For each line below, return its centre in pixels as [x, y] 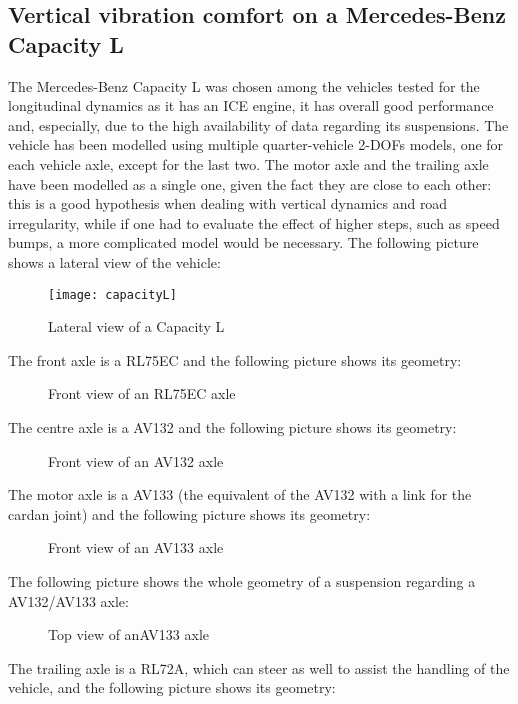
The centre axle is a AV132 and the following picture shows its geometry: [232, 426]
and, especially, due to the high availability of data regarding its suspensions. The [258, 124]
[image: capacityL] [112, 294]
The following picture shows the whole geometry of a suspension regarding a [242, 580]
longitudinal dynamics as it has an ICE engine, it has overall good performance [251, 105]
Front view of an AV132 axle [136, 460]
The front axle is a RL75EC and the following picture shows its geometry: [235, 359]
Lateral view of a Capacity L [136, 326]
